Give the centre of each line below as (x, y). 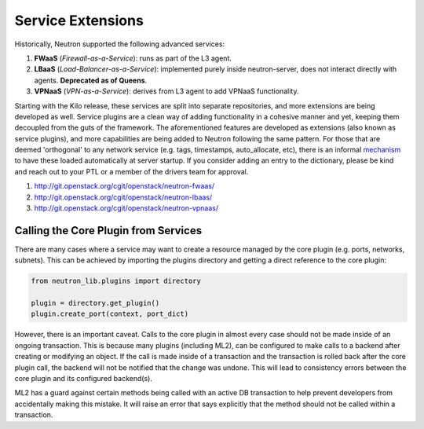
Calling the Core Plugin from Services (108, 231)
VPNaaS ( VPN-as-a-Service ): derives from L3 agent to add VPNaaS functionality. (166, 91)
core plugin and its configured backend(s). (84, 379)
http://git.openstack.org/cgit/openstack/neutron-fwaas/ (124, 186)
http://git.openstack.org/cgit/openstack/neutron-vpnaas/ (126, 208)
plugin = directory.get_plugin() (95, 303)
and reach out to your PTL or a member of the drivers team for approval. (132, 171)
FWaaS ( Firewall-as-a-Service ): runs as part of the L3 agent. (133, 58)
